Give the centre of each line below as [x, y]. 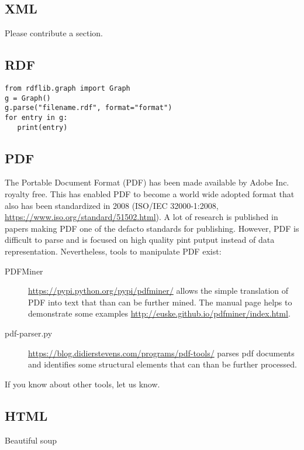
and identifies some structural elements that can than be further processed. [163, 364]
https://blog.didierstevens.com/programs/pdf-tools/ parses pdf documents [161, 353]
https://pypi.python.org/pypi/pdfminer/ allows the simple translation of [158, 291]
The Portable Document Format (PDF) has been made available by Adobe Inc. [147, 182]
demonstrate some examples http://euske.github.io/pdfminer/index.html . [159, 313]
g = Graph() [28, 98]
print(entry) [42, 127]
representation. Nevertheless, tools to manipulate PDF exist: [113, 251]
